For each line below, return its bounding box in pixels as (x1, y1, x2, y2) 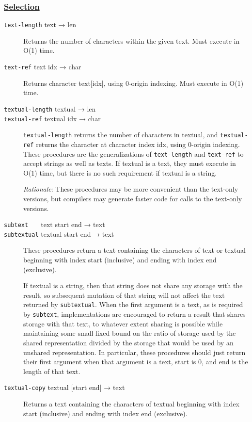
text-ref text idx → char (4, 62, 81, 72)
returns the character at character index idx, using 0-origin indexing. (36, 139, 240, 149)
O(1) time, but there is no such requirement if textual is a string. (23, 167, 217, 178)
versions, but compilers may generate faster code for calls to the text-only (23, 193, 242, 203)
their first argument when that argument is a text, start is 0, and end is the (23, 357, 248, 367)
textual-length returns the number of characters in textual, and (23, 130, 218, 140)
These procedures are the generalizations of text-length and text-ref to (23, 148, 244, 159)
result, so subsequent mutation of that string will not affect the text (23, 290, 225, 300)
